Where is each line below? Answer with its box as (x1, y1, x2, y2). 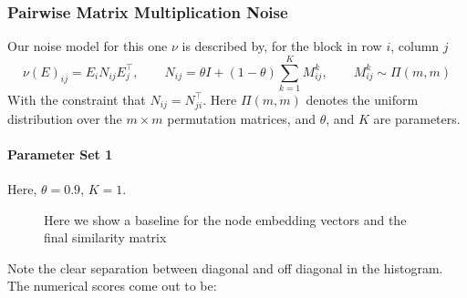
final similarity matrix (44, 228, 167, 247)
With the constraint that (7, 89, 146, 108)
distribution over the (7, 108, 122, 128)
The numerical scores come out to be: (7, 276, 217, 295)
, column (390, 36, 440, 56)
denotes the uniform (306, 89, 419, 108)
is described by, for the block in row (182, 36, 382, 56)
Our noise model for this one (7, 36, 168, 56)
